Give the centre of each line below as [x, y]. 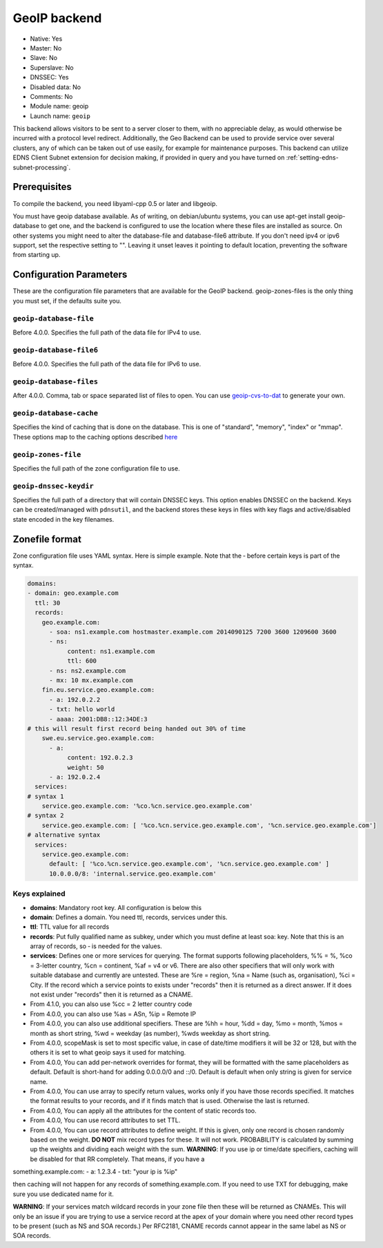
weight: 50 [86, 767]
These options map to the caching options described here [95, 437]
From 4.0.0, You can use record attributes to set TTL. [105, 1120]
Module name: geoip [59, 106]
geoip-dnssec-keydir [53, 486]
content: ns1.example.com [111, 651]
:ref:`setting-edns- [312, 158]
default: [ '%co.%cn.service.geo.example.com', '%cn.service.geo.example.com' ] [189, 864]
